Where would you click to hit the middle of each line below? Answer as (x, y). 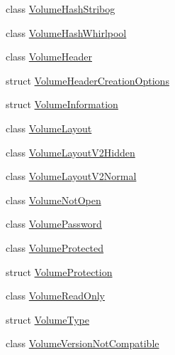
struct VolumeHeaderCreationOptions (87, 80)
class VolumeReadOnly (55, 296)
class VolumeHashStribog (61, 9)
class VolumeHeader (49, 57)
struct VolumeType (47, 319)
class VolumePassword (54, 224)
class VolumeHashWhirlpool (66, 32)
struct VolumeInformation (62, 104)
